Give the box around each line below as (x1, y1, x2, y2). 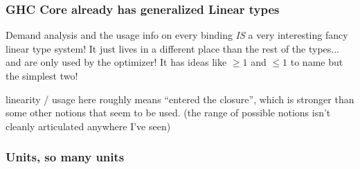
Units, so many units (6, 148, 125, 166)
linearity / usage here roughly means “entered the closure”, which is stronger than (6, 91, 354, 106)
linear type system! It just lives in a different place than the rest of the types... (6, 41, 339, 55)
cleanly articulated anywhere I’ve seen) (6, 118, 171, 133)
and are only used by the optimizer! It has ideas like (6, 55, 227, 69)
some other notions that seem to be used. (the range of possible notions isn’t (6, 105, 331, 120)
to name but (290, 55, 343, 69)
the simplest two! (6, 69, 78, 82)
